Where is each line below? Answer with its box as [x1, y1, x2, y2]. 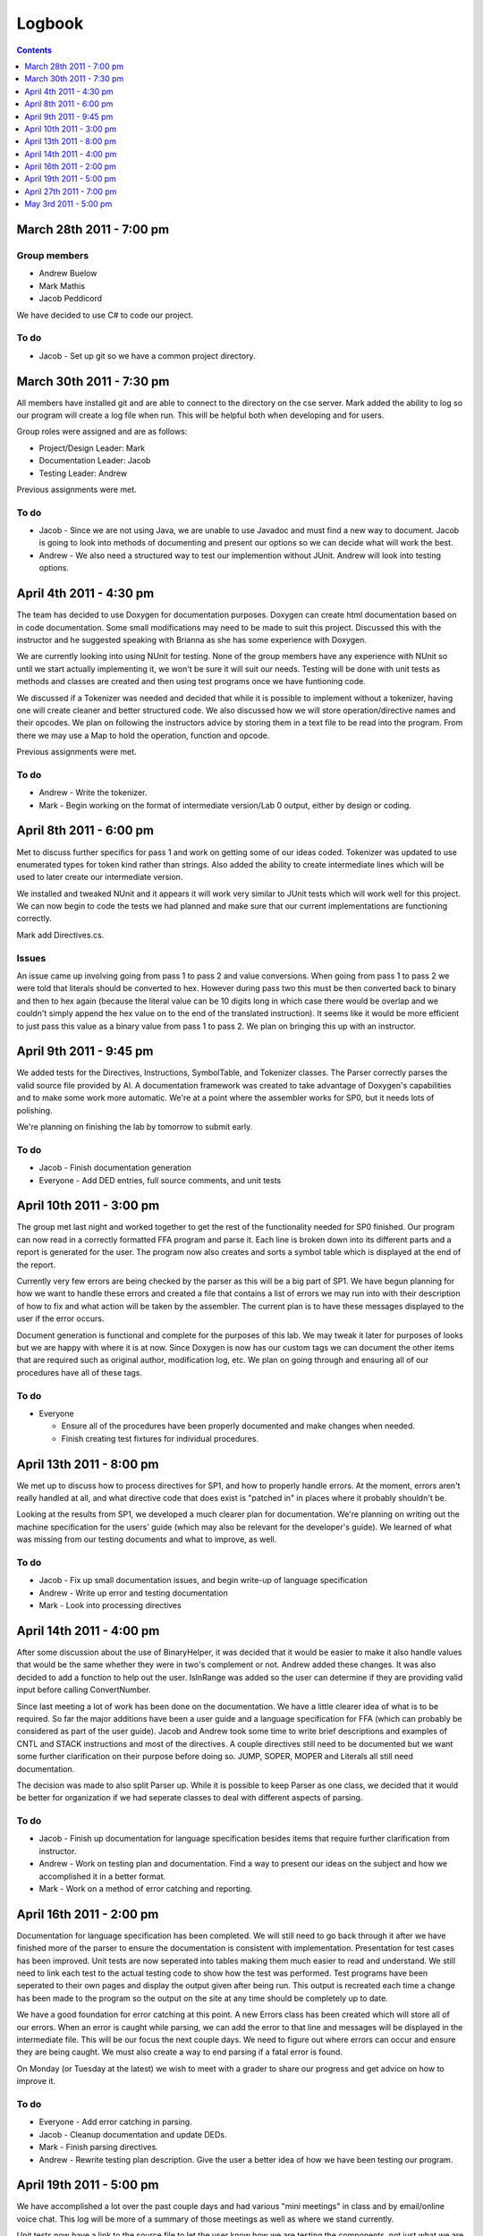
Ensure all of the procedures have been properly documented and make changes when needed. [61, 1420, 416, 1431]
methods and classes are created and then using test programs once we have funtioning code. [16, 676, 367, 687]
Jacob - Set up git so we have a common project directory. [38, 350, 256, 361]
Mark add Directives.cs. [16, 929, 105, 940]
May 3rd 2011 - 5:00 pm [24, 199, 113, 209]
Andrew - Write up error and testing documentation [38, 1588, 228, 1598]
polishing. [16, 1105, 53, 1115]
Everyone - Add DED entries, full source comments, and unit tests [38, 1174, 282, 1185]
